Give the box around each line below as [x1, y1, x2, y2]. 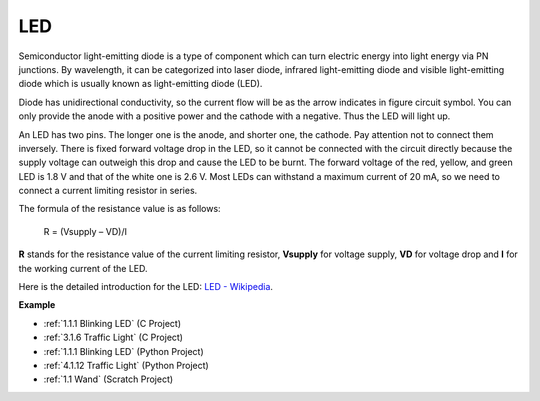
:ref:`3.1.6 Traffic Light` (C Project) [43, 331, 184, 344]
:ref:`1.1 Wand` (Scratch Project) [43, 373, 174, 385]
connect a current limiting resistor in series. [18, 185, 198, 197]
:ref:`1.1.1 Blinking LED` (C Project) [43, 317, 182, 329]
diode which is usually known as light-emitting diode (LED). [18, 78, 263, 90]
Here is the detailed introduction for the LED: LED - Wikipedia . [18, 281, 274, 293]
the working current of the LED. [18, 262, 148, 274]
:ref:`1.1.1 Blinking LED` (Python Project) [43, 345, 204, 357]
